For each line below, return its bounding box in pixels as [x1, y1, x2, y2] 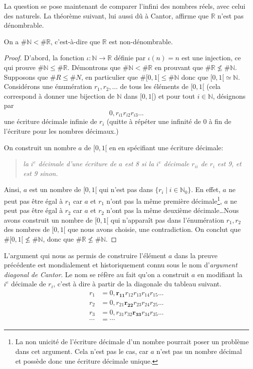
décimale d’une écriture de [38, 158, 117, 169]
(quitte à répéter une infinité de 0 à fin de [107, 116, 232, 126]
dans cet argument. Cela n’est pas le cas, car [15, 346, 148, 356]
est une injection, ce [181, 53, 241, 63]
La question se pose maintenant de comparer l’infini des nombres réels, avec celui [4, 1, 246, 11]
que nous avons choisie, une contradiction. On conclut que [68, 224, 241, 234]
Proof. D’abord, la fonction [4, 53, 85, 63]
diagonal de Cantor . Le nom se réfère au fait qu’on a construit [4, 269, 189, 279]
